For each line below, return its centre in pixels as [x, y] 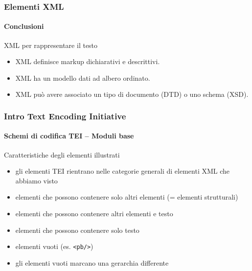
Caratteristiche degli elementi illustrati [62, 154]
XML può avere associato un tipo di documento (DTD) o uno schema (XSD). [132, 94]
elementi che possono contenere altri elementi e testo [94, 214]
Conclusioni [24, 26]
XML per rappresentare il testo [51, 45]
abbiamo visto [36, 180]
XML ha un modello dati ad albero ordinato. [83, 78]
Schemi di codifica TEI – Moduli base [69, 136]
